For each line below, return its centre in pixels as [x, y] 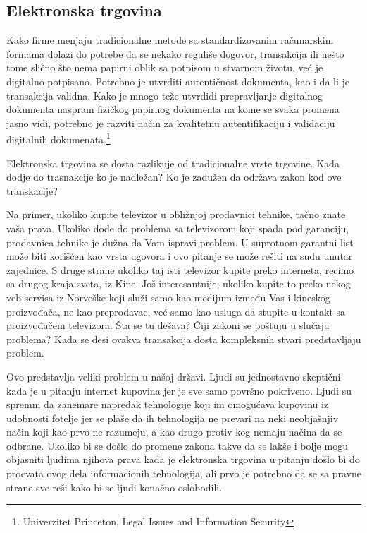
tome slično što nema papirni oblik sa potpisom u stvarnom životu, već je [165, 67]
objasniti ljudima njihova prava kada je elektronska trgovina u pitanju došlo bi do [183, 459]
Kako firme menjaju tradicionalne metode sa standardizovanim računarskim [170, 40]
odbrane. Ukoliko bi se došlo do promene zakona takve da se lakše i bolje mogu [177, 445]
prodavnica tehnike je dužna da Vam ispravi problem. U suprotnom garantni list [180, 242]
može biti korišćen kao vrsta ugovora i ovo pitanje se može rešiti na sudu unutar [180, 256]
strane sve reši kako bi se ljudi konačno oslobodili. [114, 487]
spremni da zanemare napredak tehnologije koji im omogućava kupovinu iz [168, 404]
